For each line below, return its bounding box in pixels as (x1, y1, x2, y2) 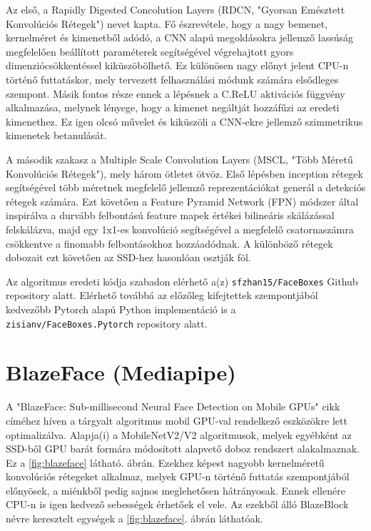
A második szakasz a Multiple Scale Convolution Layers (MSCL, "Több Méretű (6, 151, 353, 166)
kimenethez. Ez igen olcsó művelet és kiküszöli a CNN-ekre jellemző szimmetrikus (6, 113, 363, 128)
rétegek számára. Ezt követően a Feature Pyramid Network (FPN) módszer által (6, 193, 359, 208)
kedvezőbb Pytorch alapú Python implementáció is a (6, 301, 236, 316)
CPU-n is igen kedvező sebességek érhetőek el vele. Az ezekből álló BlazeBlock (6, 497, 349, 512)
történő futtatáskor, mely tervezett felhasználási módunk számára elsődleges (6, 71, 339, 86)
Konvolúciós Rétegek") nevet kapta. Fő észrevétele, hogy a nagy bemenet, (6, 16, 328, 31)
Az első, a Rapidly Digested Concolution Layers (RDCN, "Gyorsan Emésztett (6, 2, 345, 16)
